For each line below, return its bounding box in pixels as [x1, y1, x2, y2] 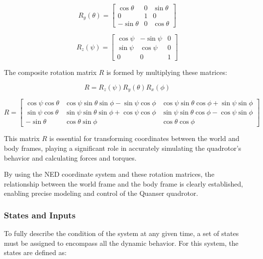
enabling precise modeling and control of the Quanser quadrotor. [4, 188, 198, 198]
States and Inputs [4, 209, 76, 221]
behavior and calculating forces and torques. [4, 152, 137, 163]
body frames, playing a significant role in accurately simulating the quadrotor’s [4, 142, 241, 153]
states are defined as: [4, 247, 67, 258]
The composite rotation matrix [4, 67, 97, 77]
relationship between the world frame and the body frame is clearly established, [4, 178, 243, 188]
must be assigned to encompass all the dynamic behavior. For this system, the [4, 237, 239, 248]
